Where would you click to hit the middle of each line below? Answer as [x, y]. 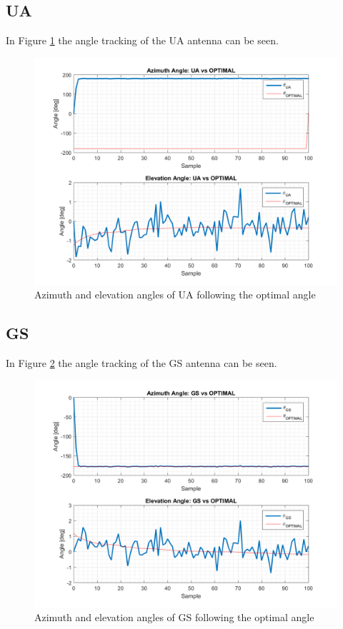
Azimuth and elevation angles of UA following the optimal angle [175, 295]
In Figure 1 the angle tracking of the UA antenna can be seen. [142, 40]
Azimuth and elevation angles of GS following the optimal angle [174, 617]
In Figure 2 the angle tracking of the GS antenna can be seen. [141, 363]
